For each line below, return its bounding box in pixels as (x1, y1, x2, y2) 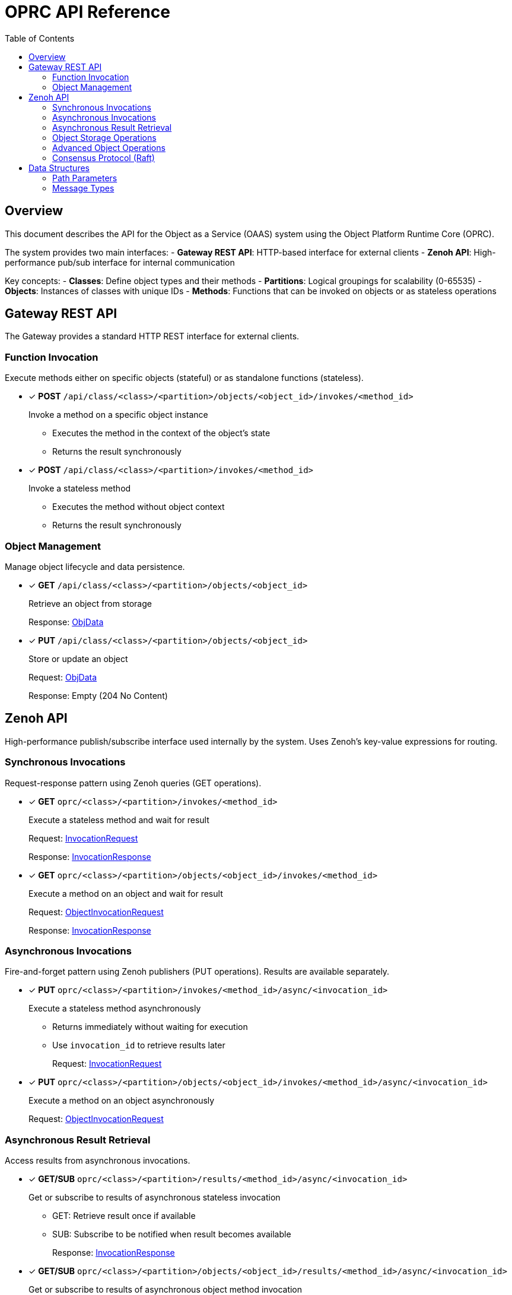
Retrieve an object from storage (28, 598, 152, 609)
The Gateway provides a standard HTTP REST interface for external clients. (5, 331, 300, 342)
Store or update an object (28, 653, 128, 664)
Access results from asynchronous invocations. (5, 1155, 190, 1166)
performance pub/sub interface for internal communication (5, 257, 235, 267)
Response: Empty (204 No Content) (28, 690, 168, 701)
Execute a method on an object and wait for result (28, 888, 223, 899)
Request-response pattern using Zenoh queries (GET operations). (5, 777, 262, 788)
